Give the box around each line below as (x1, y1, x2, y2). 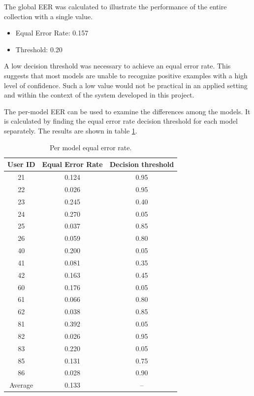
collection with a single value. (4, 11, 93, 21)
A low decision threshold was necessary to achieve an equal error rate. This (4, 61, 231, 71)
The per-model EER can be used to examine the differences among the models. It (4, 106, 251, 116)
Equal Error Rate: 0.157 (15, 28, 89, 38)
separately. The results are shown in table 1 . (4, 125, 137, 135)
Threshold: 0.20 (15, 44, 63, 54)
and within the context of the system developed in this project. (4, 90, 194, 100)
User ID (7, 159, 35, 169)
